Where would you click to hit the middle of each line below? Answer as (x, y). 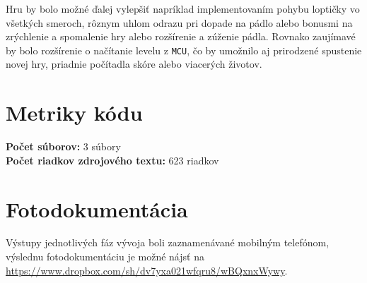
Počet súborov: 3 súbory (63, 146)
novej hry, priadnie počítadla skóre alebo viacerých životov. (134, 64)
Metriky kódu (74, 113)
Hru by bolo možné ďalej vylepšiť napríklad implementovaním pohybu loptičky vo (183, 8)
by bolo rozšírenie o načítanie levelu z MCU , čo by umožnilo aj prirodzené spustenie (184, 50)
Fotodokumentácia (97, 209)
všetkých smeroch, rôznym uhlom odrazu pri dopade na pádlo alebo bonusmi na (179, 22)
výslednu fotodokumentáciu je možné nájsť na (105, 257)
